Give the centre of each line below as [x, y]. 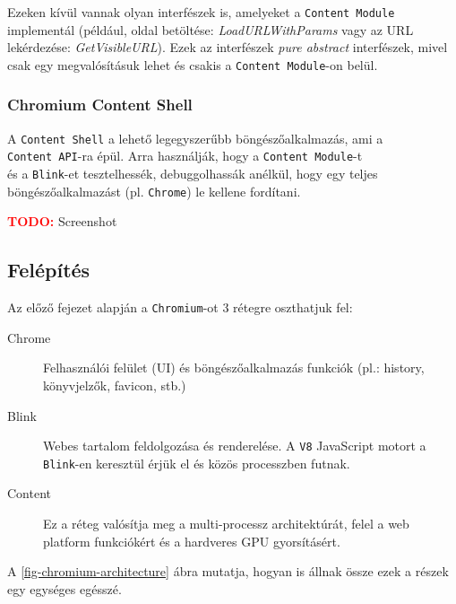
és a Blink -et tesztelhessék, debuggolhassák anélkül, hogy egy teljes [193, 174]
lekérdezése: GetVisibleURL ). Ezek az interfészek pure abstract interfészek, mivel [228, 47]
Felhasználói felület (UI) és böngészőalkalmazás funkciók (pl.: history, [234, 368]
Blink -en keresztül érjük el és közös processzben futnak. [197, 463]
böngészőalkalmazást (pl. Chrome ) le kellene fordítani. [154, 191]
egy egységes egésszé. [65, 588]
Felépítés [49, 270]
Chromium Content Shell [100, 105]
